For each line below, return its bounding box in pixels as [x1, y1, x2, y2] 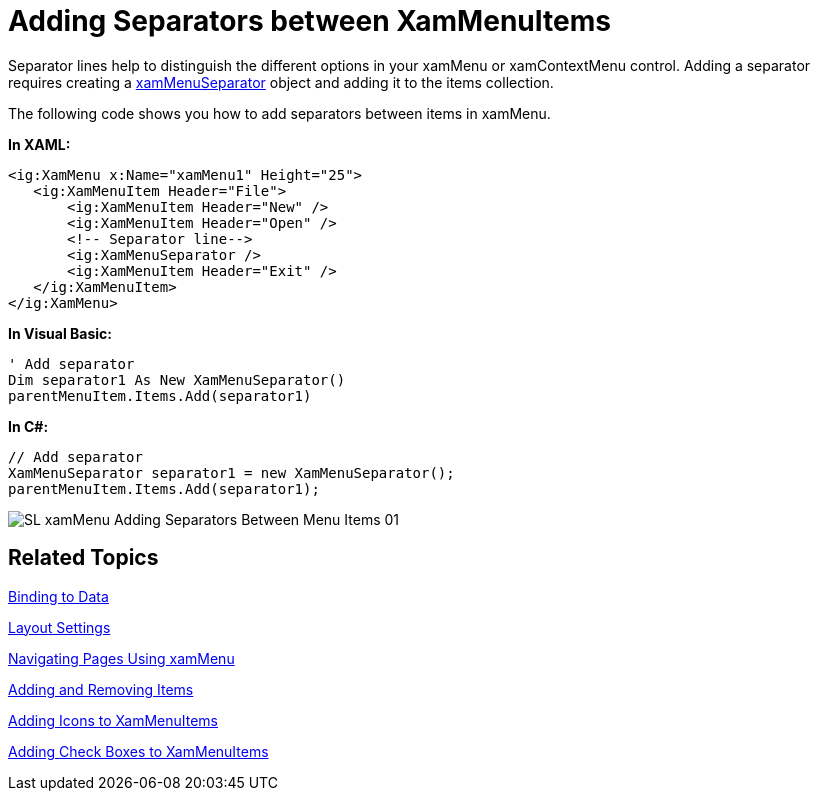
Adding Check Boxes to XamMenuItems [8, 742, 269, 760]
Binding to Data [8, 587, 109, 605]
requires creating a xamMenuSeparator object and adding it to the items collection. [8, 73, 554, 91]
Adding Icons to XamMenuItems [8, 711, 218, 729]
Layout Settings [8, 618, 111, 636]
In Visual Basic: [8, 324, 112, 342]
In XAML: [8, 135, 71, 153]
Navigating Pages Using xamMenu [8, 649, 235, 667]
